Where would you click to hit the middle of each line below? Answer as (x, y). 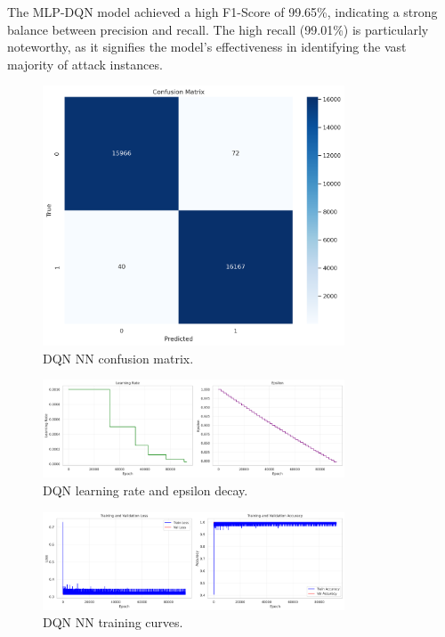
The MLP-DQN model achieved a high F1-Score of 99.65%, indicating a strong (222, 12)
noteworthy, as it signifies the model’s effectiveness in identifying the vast (207, 47)
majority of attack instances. (85, 64)
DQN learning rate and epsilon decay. (146, 490)
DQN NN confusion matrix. (118, 358)
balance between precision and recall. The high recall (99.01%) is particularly (218, 29)
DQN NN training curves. (113, 622)
